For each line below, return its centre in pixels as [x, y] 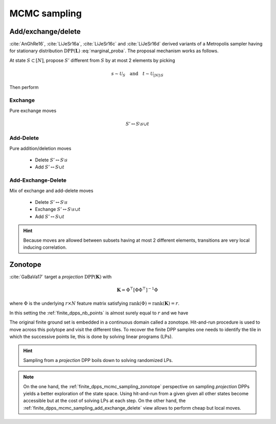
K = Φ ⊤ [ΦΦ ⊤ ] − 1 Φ [137, 290]
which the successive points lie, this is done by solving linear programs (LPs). [91, 336]
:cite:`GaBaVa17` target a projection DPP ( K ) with [61, 277]
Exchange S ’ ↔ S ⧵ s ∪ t [58, 209]
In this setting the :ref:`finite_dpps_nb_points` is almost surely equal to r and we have [99, 313]
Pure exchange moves [33, 111]
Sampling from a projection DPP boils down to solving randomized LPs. [98, 360]
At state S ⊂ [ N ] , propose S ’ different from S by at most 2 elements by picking [92, 60]
